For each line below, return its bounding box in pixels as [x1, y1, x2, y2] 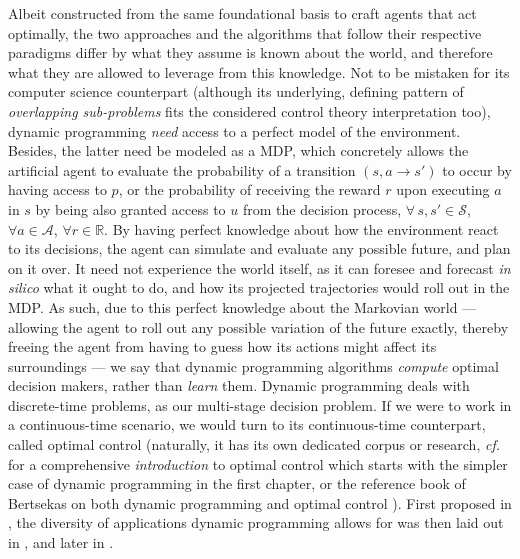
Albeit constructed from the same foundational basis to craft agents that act [8, 3, 477, 23]
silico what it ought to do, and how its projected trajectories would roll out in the [8, 277, 510, 298]
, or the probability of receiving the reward [118, 179, 381, 200]
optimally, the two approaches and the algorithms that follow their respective [8, 22, 482, 43]
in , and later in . [8, 532, 114, 553]
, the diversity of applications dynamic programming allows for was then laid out [8, 512, 504, 533]
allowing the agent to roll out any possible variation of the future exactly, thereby [8, 316, 509, 337]
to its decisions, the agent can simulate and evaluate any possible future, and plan [8, 238, 511, 259]
